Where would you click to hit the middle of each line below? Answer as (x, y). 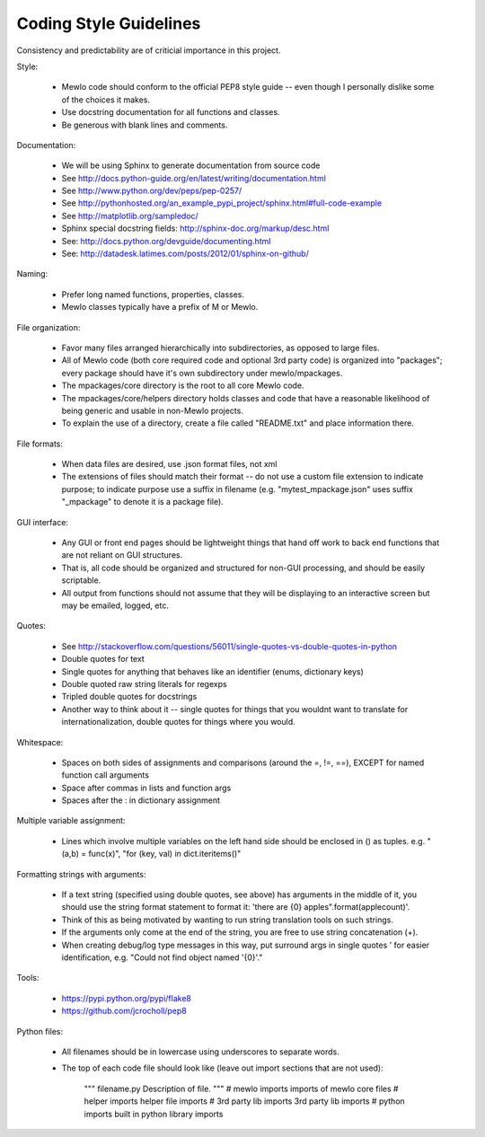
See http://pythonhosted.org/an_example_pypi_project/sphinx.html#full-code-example (221, 203)
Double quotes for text (103, 659)
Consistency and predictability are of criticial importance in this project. (149, 50)
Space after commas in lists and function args (146, 788)
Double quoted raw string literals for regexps (145, 683)
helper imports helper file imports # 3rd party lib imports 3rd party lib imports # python (245, 1101)
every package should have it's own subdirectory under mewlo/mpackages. (202, 373)
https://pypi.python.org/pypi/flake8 (127, 998)
